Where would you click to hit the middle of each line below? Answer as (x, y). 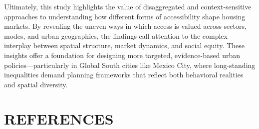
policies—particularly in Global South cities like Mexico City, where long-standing (130, 65)
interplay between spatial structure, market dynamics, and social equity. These (124, 45)
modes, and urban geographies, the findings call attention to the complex (116, 35)
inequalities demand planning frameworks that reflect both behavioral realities (124, 75)
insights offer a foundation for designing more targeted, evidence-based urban (122, 55)
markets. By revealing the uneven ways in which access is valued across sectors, (125, 26)
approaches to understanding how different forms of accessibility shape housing (125, 16)
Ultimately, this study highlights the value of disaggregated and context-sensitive (128, 6)
